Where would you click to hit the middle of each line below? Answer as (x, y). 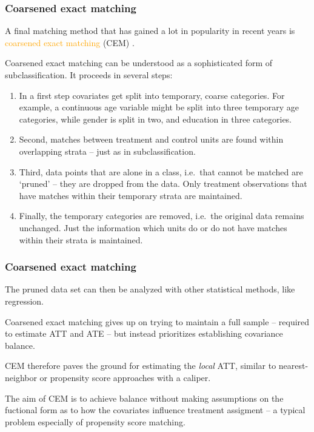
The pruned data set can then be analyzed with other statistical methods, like (150, 289)
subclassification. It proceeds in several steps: (89, 75)
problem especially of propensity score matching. (95, 421)
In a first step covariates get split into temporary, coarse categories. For (152, 95)
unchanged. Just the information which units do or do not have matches (153, 227)
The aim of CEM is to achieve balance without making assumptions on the (144, 398)
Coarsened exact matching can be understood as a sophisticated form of (139, 63)
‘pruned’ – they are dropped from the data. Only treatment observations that (163, 184)
